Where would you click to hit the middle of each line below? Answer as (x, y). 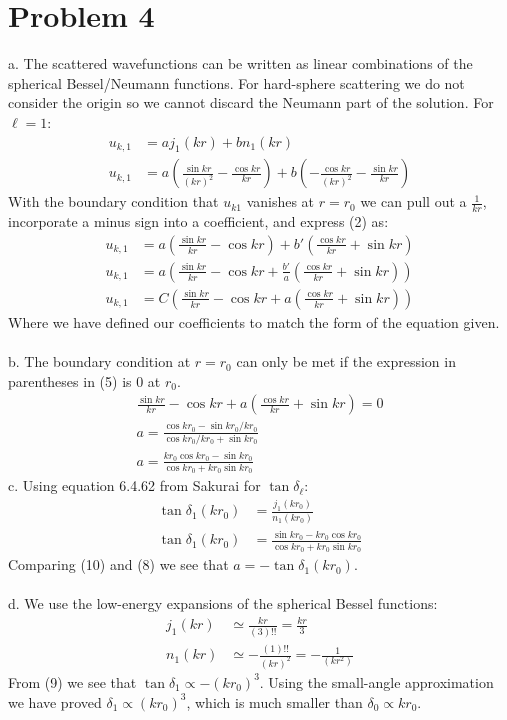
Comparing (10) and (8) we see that (118, 564)
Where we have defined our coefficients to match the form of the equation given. (254, 321)
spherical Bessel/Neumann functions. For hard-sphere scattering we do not (236, 82)
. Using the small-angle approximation (376, 681)
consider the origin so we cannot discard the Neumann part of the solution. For (251, 102)
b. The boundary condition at (99, 361)
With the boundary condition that (113, 201)
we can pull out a (413, 201)
